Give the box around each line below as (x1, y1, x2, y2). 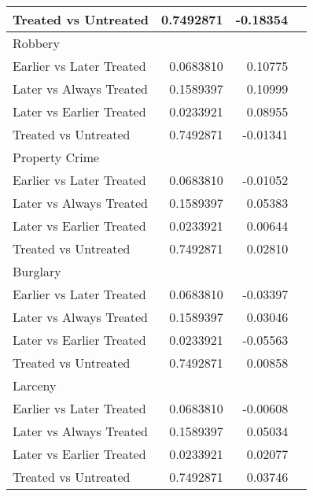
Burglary (13, 262, 61, 280)
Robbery (13, 34, 60, 52)
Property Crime (13, 148, 100, 166)
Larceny (13, 376, 57, 394)
